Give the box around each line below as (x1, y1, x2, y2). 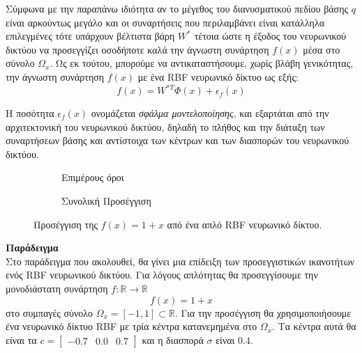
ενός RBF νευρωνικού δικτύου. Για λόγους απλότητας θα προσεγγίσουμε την (6, 267, 318, 282)
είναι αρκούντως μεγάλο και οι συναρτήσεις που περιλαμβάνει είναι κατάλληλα (6, 15, 325, 29)
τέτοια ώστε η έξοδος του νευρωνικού (194, 29, 347, 43)
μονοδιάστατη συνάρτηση (6, 281, 108, 295)
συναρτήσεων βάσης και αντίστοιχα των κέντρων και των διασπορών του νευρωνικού (6, 133, 349, 148)
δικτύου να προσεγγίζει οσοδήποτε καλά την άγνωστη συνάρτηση (6, 42, 269, 56)
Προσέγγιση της (33, 217, 98, 231)
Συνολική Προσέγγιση (61, 194, 151, 208)
